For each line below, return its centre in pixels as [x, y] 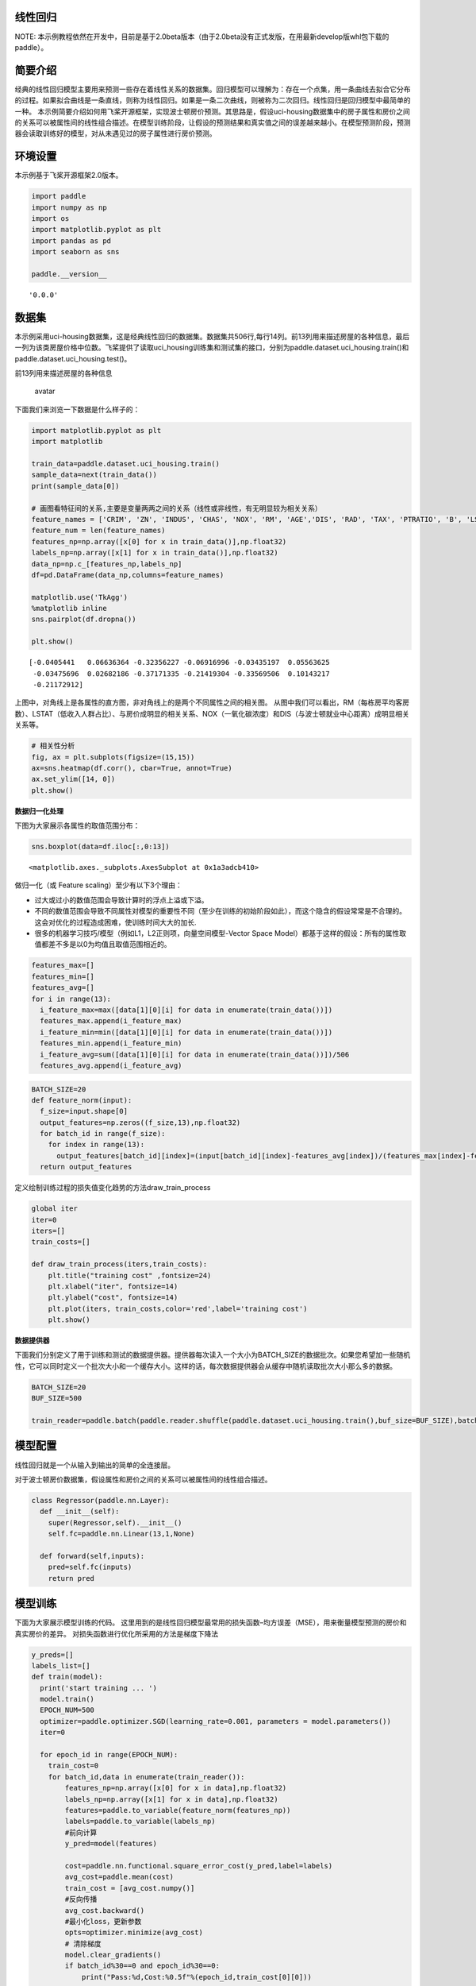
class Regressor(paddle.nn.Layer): [100, 1500]
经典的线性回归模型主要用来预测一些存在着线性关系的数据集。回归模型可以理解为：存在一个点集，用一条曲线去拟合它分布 [213, 89]
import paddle [59, 196]
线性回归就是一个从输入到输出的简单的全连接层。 [94, 1465]
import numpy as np [69, 207]
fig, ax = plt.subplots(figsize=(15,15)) [113, 757]
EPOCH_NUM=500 [67, 1710]
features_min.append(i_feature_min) [111, 1043]
